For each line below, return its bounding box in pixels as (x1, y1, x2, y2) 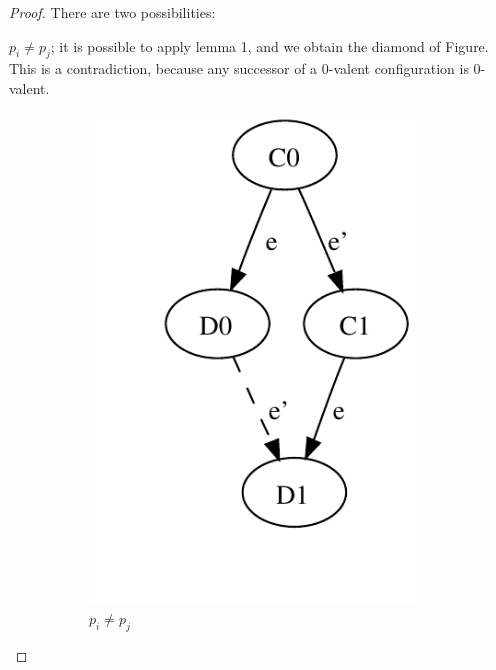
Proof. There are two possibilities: (9, 2, 216, 22)
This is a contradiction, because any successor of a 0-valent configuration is (9, 58, 469, 79)
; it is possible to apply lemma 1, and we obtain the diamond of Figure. (50, 35, 489, 56)
